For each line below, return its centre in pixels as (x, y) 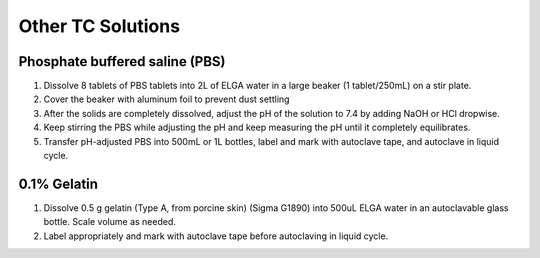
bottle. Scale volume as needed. (110, 222)
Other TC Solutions (99, 26)
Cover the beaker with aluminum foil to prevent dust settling (166, 99)
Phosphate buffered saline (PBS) (122, 61)
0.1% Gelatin (58, 183)
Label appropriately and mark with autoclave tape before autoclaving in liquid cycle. (216, 236)
